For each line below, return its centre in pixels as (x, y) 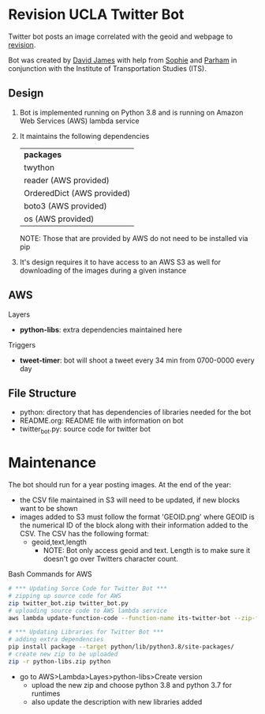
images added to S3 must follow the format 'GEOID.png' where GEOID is (137, 517)
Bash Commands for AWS (50, 574)
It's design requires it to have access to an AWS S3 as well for (120, 261)
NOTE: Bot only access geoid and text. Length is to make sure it (147, 551)
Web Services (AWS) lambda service (79, 121)
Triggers (22, 344)
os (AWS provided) (59, 219)
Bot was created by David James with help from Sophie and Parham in (123, 60)
